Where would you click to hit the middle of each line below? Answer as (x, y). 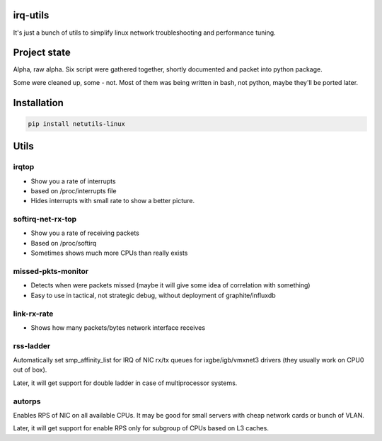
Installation (38, 103)
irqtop (24, 167)
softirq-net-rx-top (45, 219)
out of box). (30, 370)
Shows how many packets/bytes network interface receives (118, 327)
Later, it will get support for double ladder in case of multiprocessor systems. (125, 383)
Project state (42, 53)
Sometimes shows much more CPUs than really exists (109, 253)
